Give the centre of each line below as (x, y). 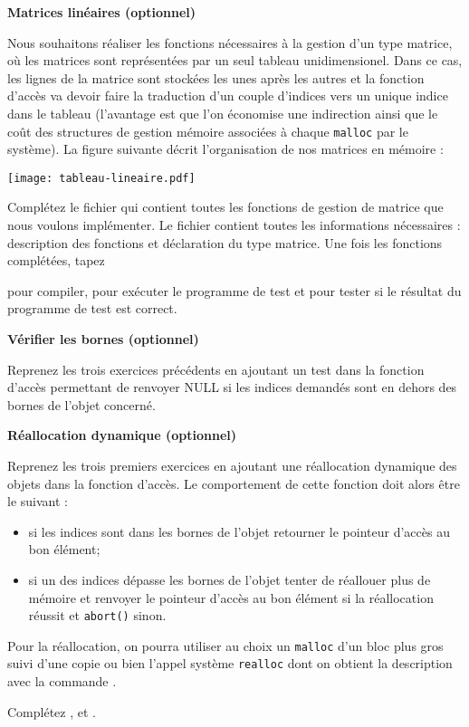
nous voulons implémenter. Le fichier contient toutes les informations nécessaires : (234, 225)
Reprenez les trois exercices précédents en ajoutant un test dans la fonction (216, 369)
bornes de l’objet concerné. (81, 404)
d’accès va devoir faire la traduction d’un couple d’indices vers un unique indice (228, 96)
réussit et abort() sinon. (97, 615)
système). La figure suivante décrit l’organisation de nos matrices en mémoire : (225, 149)
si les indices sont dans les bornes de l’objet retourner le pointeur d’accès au (239, 531)
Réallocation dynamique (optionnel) (122, 435)
